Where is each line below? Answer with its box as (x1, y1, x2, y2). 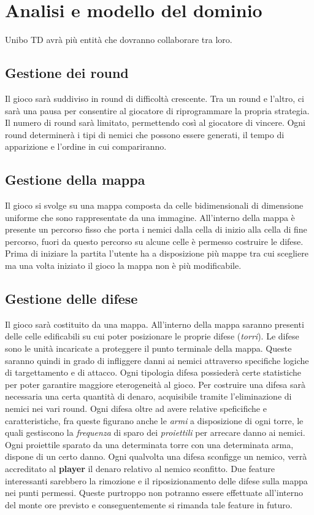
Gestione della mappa (5, 170, 145, 189)
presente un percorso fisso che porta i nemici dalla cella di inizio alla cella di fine (5, 223, 307, 236)
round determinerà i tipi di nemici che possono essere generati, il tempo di (5, 128, 285, 141)
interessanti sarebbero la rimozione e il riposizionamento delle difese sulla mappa (5, 474, 308, 487)
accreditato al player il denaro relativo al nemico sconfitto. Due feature (5, 462, 275, 474)
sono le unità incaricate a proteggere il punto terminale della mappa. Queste (5, 342, 292, 355)
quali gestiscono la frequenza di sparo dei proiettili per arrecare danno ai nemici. (5, 426, 305, 439)
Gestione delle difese (5, 289, 138, 308)
